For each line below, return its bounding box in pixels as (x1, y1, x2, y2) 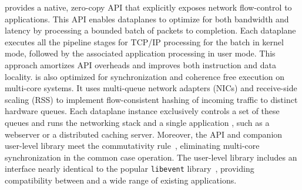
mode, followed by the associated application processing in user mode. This (5, 47, 276, 59)
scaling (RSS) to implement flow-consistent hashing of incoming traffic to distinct (5, 93, 298, 105)
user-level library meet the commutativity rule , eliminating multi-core (5, 139, 260, 152)
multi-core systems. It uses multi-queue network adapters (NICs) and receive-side (5, 82, 297, 94)
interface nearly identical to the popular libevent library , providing (5, 162, 254, 175)
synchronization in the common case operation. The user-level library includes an (5, 151, 297, 163)
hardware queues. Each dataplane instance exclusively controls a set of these (5, 105, 280, 117)
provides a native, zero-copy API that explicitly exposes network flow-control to (5, 1, 292, 13)
